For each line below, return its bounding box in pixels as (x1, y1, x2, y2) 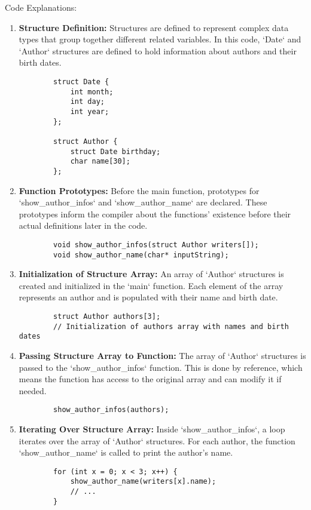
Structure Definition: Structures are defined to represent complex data (19, 21, 289, 33)
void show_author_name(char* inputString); (53, 250, 229, 259)
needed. (19, 384, 47, 397)
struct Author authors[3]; (53, 312, 161, 321)
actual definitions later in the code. (19, 219, 148, 232)
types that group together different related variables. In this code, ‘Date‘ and (19, 33, 301, 45)
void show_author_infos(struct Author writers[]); (53, 240, 259, 249)
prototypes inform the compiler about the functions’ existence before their (19, 207, 291, 220)
